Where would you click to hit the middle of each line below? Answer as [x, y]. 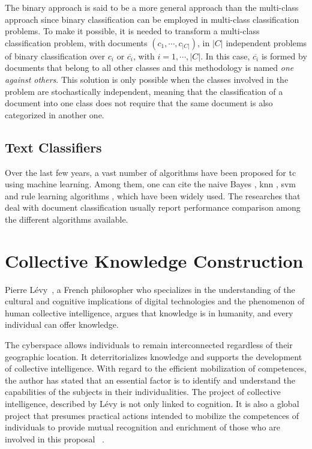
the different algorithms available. [67, 219]
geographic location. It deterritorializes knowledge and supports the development [154, 356]
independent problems [266, 42]
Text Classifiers [53, 147]
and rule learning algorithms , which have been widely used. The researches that [153, 195]
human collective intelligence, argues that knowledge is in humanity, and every [149, 312]
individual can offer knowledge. [62, 324]
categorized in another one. [55, 114]
